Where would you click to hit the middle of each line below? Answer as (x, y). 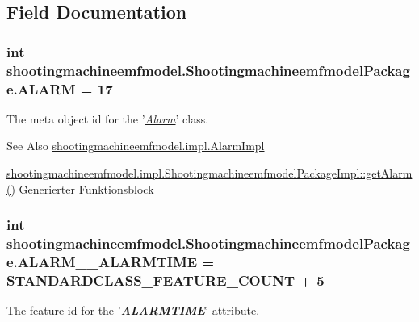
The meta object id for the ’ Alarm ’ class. (108, 118)
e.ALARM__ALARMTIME (102, 261)
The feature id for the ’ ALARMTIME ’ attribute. (133, 310)
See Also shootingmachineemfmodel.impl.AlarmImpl (136, 146)
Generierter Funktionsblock (86, 188)
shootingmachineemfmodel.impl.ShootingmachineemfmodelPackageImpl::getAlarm (209, 173)
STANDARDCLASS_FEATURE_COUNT (151, 280)
